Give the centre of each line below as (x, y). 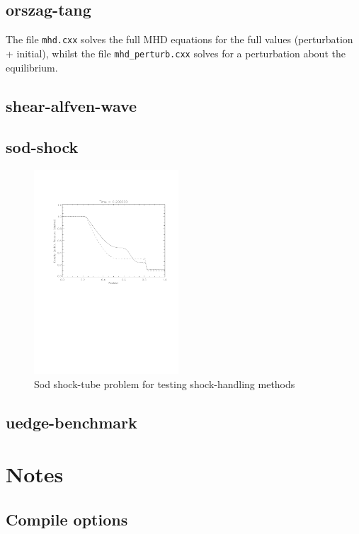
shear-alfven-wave (72, 105)
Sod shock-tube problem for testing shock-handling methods (165, 384)
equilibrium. (32, 67)
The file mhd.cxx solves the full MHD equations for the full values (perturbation (179, 39)
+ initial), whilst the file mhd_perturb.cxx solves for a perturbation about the (176, 53)
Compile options (67, 519)
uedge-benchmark (72, 422)
